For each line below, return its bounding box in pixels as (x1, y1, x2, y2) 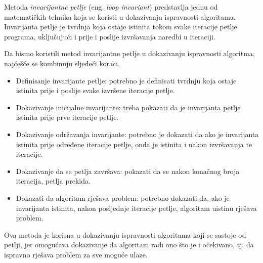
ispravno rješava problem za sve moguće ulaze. (4, 249, 148, 259)
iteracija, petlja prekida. (16, 176, 91, 186)
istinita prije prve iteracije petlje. (16, 112, 119, 122)
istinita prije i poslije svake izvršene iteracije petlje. (16, 85, 175, 96)
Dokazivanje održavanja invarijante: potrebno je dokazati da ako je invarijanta (16, 128, 259, 139)
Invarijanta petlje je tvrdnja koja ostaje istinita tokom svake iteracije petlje (4, 21, 237, 32)
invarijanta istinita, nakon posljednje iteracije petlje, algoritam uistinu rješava (16, 202, 257, 213)
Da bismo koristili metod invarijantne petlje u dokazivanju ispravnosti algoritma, (4, 48, 255, 59)
